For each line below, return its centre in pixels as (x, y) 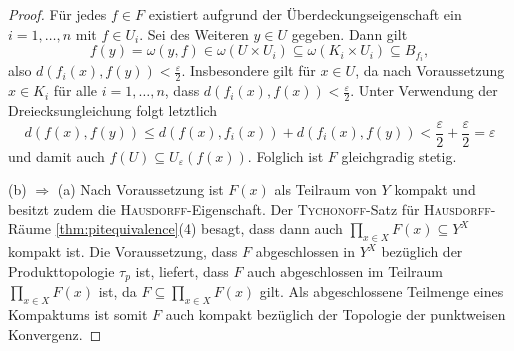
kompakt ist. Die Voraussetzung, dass (123, 251)
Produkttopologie (61, 270)
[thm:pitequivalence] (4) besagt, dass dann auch (199, 228)
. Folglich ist (285, 155)
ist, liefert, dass (182, 270)
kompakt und (435, 189)
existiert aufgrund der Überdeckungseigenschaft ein (305, 14)
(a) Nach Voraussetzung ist (140, 189)
